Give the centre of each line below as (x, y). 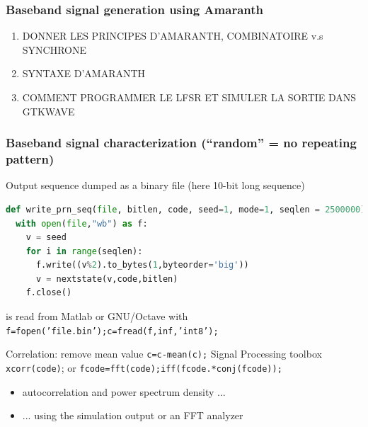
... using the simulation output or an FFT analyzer (133, 415)
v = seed (46, 238)
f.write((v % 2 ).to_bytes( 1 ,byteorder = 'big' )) (142, 265)
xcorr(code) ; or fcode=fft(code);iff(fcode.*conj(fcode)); (144, 367)
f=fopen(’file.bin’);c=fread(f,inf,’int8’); (112, 331)
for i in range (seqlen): (84, 251)
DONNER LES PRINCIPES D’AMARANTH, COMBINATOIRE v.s (173, 36)
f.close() (49, 293)
